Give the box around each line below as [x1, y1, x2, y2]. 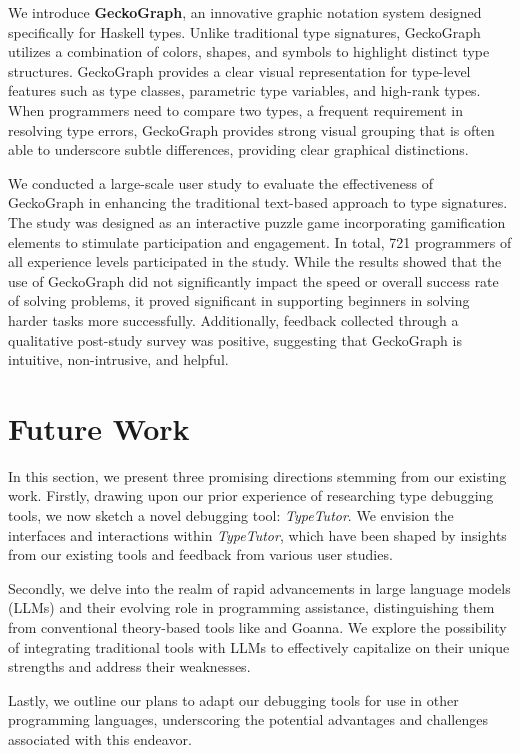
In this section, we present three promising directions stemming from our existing [8, 465, 507, 486]
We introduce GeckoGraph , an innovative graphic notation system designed [8, 2, 482, 22]
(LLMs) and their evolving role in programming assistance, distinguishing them [8, 597, 495, 618]
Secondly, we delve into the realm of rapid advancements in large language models [8, 577, 511, 598]
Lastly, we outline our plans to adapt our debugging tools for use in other [8, 689, 459, 710]
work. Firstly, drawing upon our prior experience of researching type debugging [8, 485, 494, 506]
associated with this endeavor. [8, 728, 192, 749]
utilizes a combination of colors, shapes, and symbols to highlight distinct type [8, 41, 490, 62]
